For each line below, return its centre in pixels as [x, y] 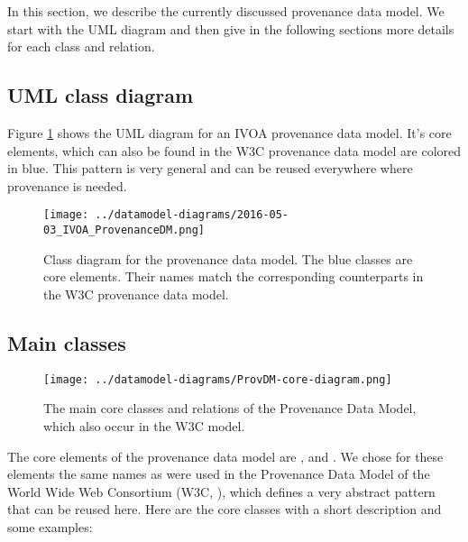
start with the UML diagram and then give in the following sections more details [231, 28]
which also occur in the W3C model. [144, 425]
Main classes [67, 342]
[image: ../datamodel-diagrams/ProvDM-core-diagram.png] [218, 379]
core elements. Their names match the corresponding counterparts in [234, 276]
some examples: [50, 526]
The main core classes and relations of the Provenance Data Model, [230, 408]
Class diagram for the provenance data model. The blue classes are [228, 258]
